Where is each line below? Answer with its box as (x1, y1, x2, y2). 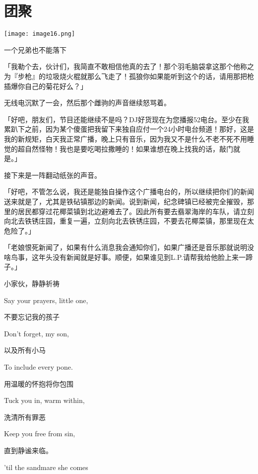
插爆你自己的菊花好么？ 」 (4, 80, 87, 91)
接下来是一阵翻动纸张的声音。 (4, 169, 101, 180)
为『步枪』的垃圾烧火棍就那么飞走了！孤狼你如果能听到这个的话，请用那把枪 (4, 71, 254, 81)
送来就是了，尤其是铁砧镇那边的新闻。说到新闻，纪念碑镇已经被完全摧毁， (4, 196, 247, 206)
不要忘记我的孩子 (4, 312, 60, 322)
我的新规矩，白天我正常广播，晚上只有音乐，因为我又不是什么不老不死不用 (4, 133, 247, 144)
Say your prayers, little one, (4, 295, 88, 305)
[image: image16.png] (4, 30, 75, 38)
